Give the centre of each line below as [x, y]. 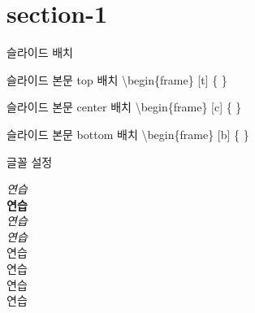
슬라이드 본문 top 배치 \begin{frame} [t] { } [117, 79]
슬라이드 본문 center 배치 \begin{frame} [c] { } [124, 107]
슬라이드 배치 [40, 52]
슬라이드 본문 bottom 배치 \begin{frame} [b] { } [128, 134]
